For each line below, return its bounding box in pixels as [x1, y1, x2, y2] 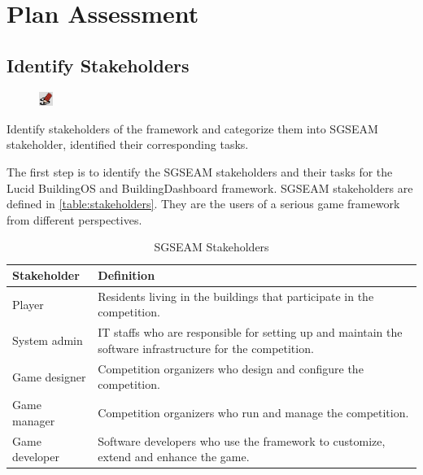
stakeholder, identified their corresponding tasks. [7, 136, 249, 153]
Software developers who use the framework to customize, [98, 432, 386, 449]
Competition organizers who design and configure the [98, 360, 364, 377]
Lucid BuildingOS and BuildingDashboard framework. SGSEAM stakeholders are [7, 179, 413, 196]
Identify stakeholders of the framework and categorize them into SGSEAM [7, 120, 378, 137]
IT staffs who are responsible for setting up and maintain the [98, 324, 403, 341]
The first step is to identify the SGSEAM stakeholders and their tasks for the [7, 163, 393, 181]
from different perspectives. [7, 211, 142, 228]
